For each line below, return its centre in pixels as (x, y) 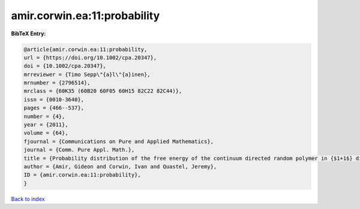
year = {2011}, (46, 125)
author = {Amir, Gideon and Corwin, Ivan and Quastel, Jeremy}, (120, 167)
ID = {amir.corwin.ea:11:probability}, (82, 175)
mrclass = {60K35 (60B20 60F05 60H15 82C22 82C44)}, (103, 91)
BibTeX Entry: (28, 34)
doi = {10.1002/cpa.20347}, (65, 66)
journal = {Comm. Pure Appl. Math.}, (79, 150)
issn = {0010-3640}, (54, 99)
